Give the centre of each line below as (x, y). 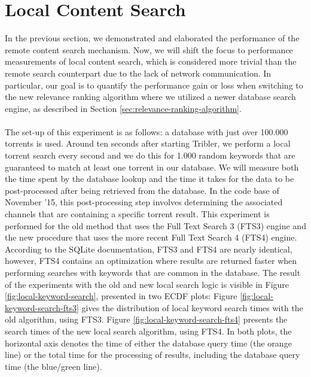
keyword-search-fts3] (42, 307)
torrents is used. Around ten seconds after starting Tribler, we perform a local (148, 143)
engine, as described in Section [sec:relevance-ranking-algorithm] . (123, 108)
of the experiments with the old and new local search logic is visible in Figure (147, 284)
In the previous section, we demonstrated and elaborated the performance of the (152, 38)
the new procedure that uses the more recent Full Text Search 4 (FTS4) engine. (151, 237)
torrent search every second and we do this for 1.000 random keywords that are (150, 155)
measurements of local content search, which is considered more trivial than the (151, 61)
